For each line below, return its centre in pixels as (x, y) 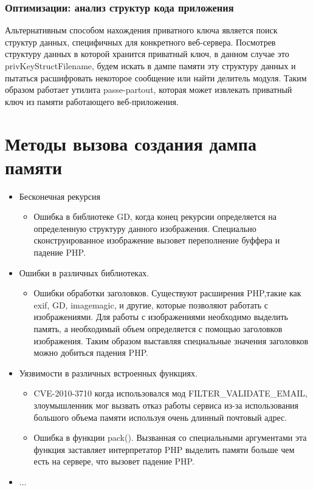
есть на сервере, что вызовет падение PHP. (114, 461)
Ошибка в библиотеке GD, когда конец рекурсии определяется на (155, 216)
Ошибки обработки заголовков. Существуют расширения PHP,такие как (167, 293)
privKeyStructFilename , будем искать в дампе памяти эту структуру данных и (150, 66)
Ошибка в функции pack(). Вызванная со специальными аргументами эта (170, 437)
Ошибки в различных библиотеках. (84, 272)
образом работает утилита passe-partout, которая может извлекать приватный (149, 90)
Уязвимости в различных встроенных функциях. (108, 373)
